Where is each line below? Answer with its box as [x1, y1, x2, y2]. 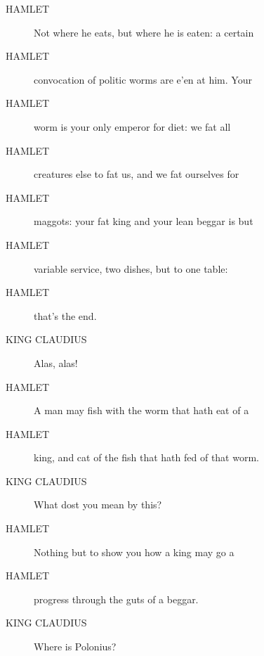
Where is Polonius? [34, 639, 117, 654]
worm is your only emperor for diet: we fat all [34, 119, 231, 134]
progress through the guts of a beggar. [34, 591, 199, 606]
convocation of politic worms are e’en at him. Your [34, 72, 252, 86]
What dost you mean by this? [34, 497, 162, 512]
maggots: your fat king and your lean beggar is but [34, 214, 253, 229]
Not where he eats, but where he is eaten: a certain [34, 25, 254, 39]
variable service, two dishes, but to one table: [34, 261, 228, 276]
